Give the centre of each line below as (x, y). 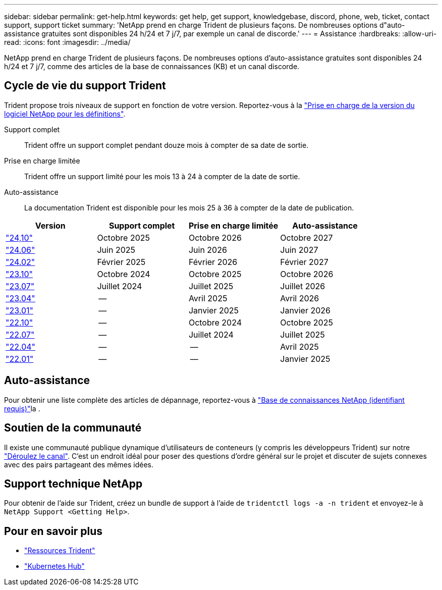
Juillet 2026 (303, 286)
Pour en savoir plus (53, 531)
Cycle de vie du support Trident (85, 86)
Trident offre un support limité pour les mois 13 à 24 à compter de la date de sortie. (162, 176)
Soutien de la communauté (73, 428)
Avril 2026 (300, 298)
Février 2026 (213, 262)
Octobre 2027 (307, 237)
